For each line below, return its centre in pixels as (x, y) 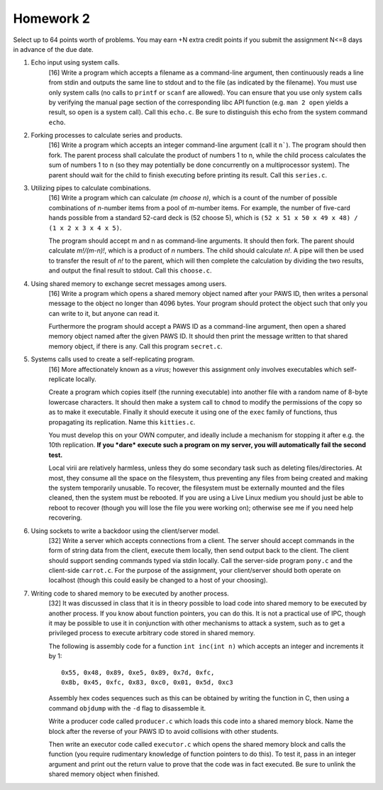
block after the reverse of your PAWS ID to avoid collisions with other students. (164, 731)
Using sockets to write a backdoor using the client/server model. (125, 531)
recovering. (65, 517)
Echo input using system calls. (75, 62)
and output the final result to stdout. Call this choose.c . (130, 270)
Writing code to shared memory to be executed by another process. (130, 593)
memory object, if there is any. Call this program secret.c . (135, 346)
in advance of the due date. (53, 49)
